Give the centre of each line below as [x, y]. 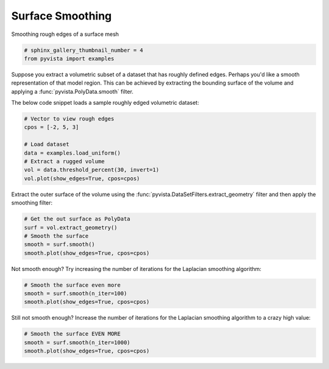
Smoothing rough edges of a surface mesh [65, 34]
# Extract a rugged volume [64, 162]
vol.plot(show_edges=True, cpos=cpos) [82, 178]
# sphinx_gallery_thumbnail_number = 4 [83, 50]
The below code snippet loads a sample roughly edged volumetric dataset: [105, 103]
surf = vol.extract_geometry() [71, 227]
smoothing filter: [32, 203]
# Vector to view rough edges [69, 119]
